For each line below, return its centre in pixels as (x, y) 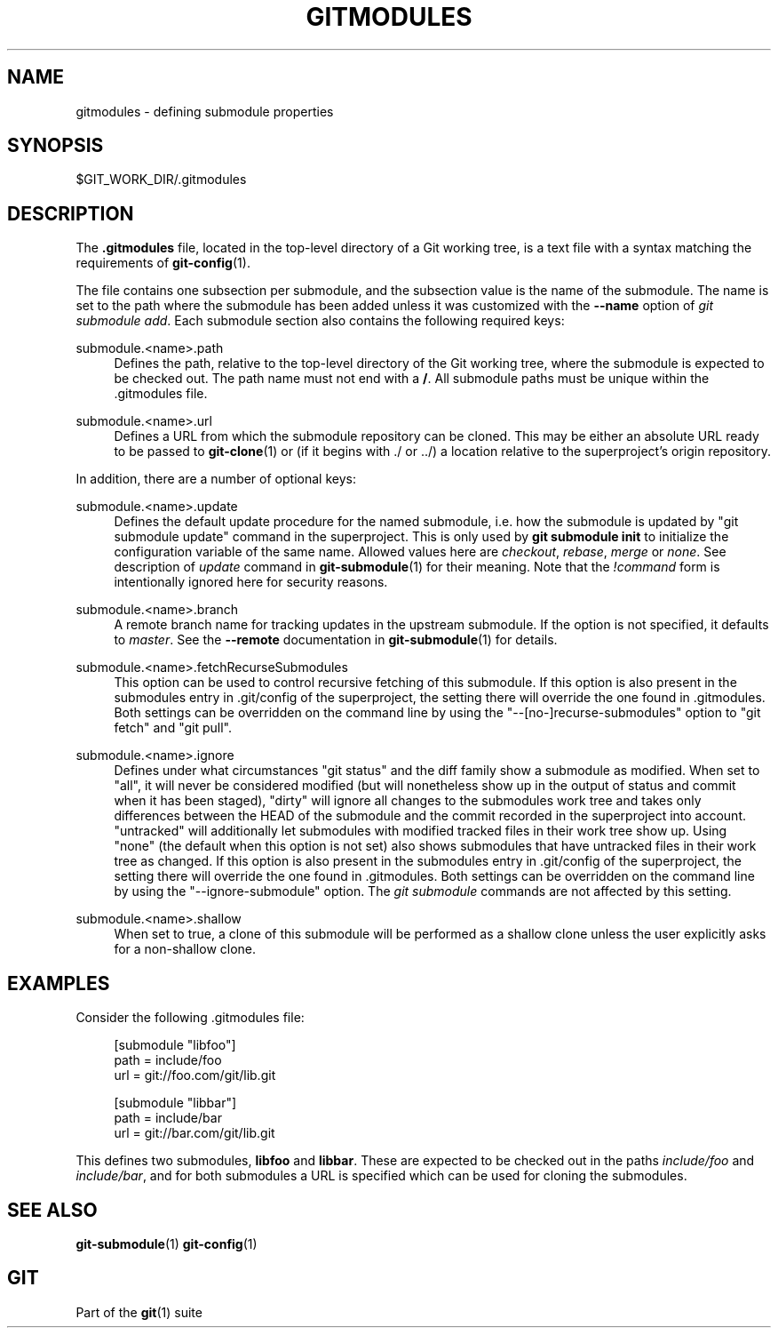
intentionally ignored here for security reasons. (251, 582)
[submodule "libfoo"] (175, 1045)
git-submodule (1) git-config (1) (167, 1243)
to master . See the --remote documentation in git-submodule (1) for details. (336, 640)
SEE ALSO (52, 1210)
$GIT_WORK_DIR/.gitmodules (161, 180)
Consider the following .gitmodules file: (190, 1018)
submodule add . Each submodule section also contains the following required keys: (320, 321)
